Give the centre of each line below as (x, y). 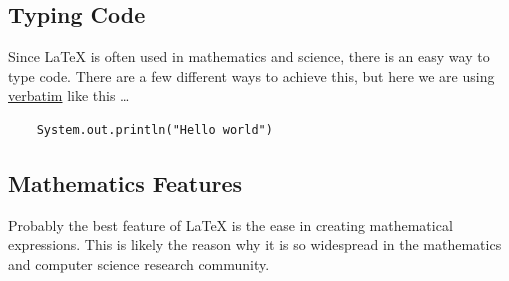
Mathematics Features (125, 182)
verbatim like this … (69, 95)
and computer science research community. (139, 263)
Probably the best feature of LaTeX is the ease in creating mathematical (230, 224)
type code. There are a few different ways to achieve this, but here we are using (251, 75)
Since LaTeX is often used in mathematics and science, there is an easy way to (249, 56)
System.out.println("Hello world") (154, 129)
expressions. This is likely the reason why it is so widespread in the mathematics (255, 244)
